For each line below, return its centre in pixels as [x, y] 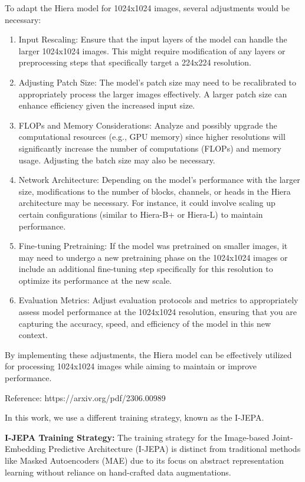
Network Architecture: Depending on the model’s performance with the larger [159, 180]
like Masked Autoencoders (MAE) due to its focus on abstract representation [144, 460]
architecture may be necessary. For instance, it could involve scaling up [147, 203]
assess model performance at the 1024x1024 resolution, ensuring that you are [158, 312]
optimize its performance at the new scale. [95, 280]
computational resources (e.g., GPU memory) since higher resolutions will [152, 137]
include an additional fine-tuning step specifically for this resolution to [146, 269]
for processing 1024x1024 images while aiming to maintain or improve [131, 366]
